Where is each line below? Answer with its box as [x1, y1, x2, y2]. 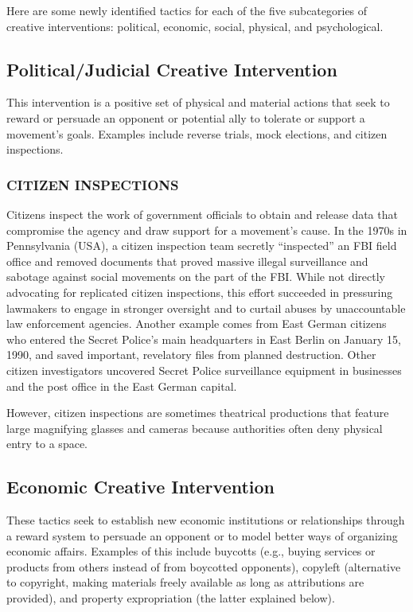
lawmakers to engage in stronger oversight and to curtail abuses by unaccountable [6, 299, 406, 316]
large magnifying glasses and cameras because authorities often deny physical [6, 419, 383, 436]
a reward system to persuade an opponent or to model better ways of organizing [6, 527, 398, 544]
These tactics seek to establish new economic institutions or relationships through [6, 512, 405, 528]
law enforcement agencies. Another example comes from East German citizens [6, 315, 387, 332]
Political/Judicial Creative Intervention [6, 57, 337, 81]
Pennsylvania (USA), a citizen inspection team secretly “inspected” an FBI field [6, 237, 397, 254]
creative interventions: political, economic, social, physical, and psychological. [6, 18, 384, 34]
